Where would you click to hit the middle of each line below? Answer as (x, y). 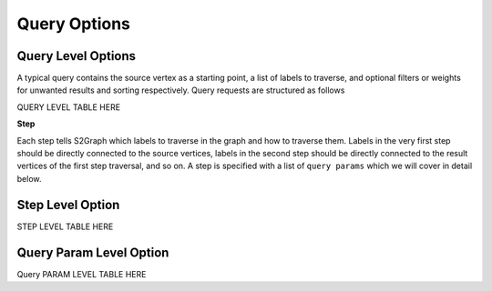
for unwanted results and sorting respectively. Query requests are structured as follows (181, 90)
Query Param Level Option (93, 252)
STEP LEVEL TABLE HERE (65, 226)
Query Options (74, 24)
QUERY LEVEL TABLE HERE (69, 107)
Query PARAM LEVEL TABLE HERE (82, 274)
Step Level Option (68, 205)
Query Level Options (77, 56)
